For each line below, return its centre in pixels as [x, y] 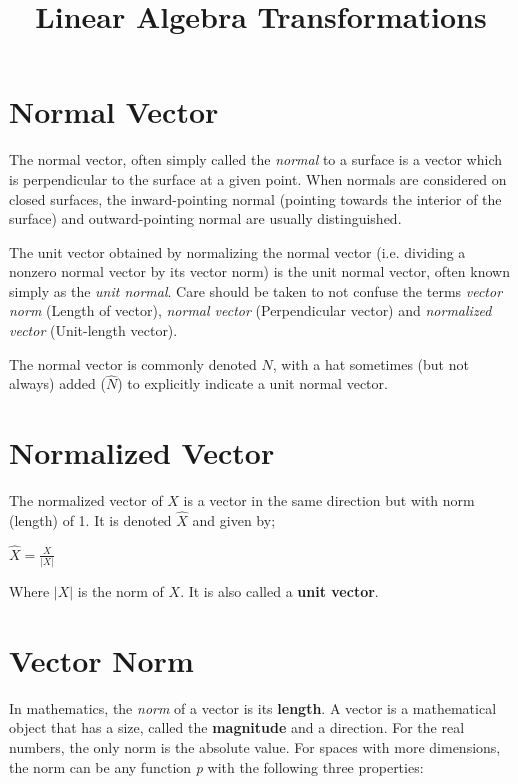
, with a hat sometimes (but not [370, 363]
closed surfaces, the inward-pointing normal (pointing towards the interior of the [255, 198]
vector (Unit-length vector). [93, 330]
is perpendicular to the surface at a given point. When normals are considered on [258, 178]
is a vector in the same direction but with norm [329, 500]
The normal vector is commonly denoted [133, 363]
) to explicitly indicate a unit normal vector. [252, 383]
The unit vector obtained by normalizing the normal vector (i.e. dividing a [237, 251]
